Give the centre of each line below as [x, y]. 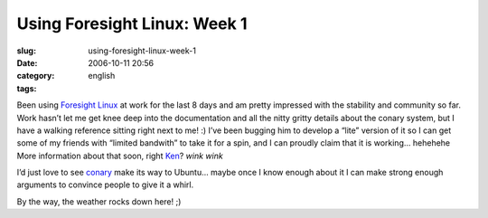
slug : [26, 51]
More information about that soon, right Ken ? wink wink [120, 156]
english [102, 76]
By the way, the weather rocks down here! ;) [99, 201]
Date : [27, 62]
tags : [27, 88]
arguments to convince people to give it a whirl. [105, 185]
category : [36, 76]
